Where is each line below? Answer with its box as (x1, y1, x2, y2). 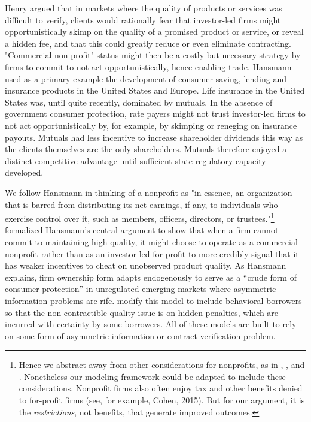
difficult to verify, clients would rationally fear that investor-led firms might (5, 13, 281, 26)
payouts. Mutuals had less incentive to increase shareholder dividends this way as (5, 131, 303, 143)
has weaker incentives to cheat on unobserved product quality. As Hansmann (5, 259, 286, 272)
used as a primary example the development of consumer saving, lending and (5, 72, 286, 85)
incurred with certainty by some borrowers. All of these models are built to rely (5, 318, 297, 330)
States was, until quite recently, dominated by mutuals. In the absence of (5, 95, 273, 108)
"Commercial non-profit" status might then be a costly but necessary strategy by (5, 49, 301, 61)
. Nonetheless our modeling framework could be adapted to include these (19, 370, 286, 382)
